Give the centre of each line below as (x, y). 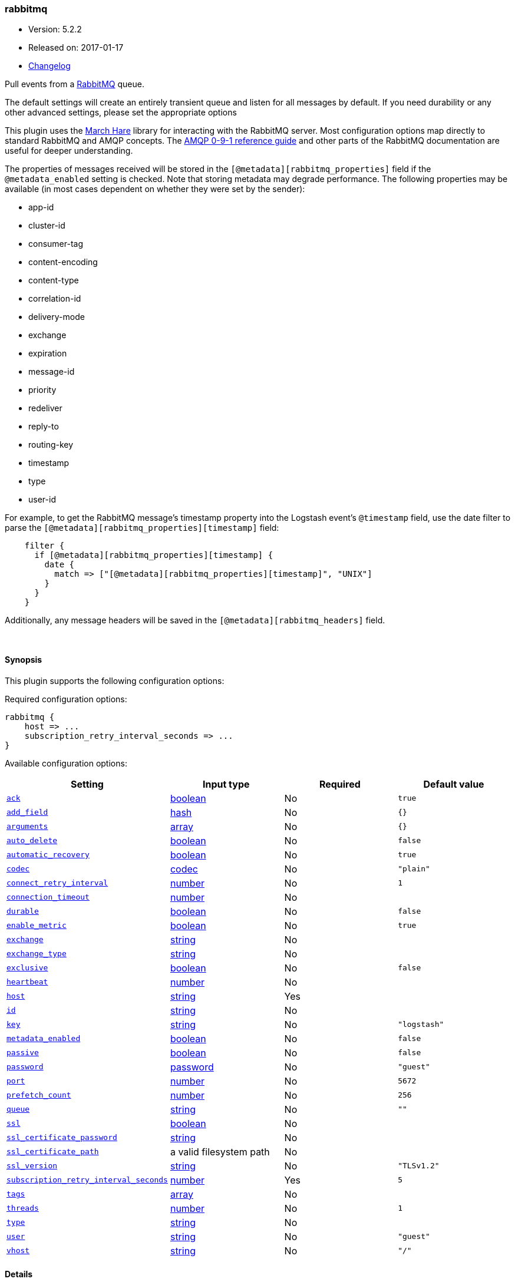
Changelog (49, 66)
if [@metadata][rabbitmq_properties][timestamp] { (154, 555)
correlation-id (55, 299)
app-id (41, 207)
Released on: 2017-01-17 (76, 48)
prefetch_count (39, 1095)
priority (42, 390)
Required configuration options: (66, 699)
